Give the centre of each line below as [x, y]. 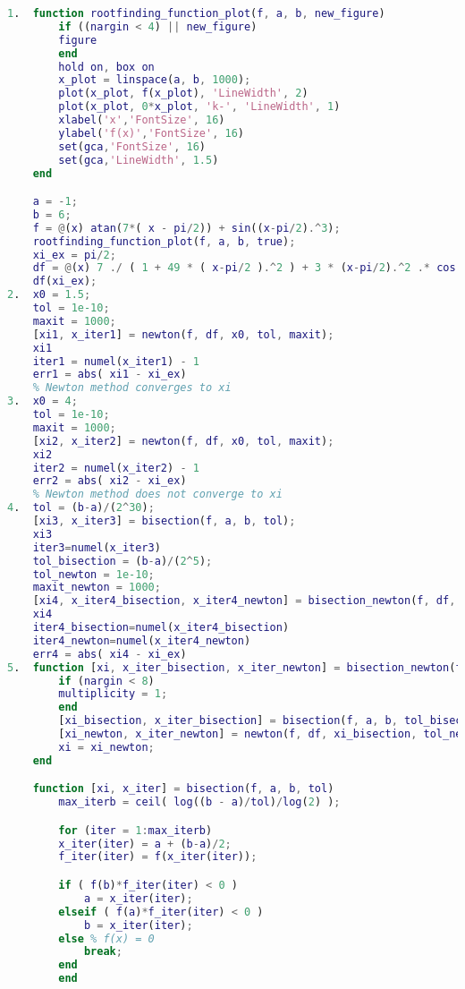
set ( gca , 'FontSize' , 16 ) [132, 146]
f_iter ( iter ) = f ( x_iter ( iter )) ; [158, 857]
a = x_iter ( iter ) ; [138, 898]
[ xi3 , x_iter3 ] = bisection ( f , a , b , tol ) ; [164, 521]
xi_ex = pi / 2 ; [74, 255]
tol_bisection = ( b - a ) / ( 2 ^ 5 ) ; [123, 561]
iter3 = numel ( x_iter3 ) [97, 547]
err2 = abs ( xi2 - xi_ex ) [110, 481]
